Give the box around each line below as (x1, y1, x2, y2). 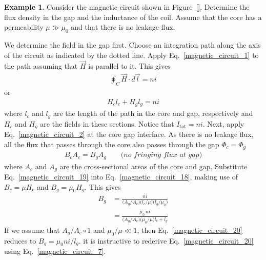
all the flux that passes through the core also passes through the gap (4, 138, 219, 149)
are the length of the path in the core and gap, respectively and (53, 108, 253, 118)
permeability (4, 22, 44, 32)
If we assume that (4, 224, 60, 235)
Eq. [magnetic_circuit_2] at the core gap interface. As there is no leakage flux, (4, 129, 254, 139)
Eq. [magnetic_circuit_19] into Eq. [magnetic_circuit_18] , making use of (4, 171, 238, 182)
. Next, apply (202, 118, 244, 129)
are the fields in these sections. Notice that (40, 118, 174, 129)
